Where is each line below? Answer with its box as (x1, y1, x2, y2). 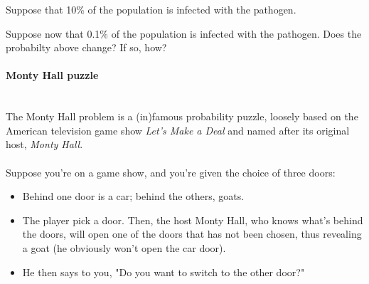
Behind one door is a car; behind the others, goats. (22, 189, 245, 204)
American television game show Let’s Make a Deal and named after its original (6, 122, 350, 137)
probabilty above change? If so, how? (6, 40, 167, 55)
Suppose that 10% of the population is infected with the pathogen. (6, 2, 296, 16)
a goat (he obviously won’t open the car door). (22, 240, 226, 255)
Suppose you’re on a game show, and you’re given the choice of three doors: (6, 164, 336, 179)
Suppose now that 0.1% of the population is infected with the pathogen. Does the (6, 26, 362, 41)
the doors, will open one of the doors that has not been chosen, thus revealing (22, 226, 362, 241)
